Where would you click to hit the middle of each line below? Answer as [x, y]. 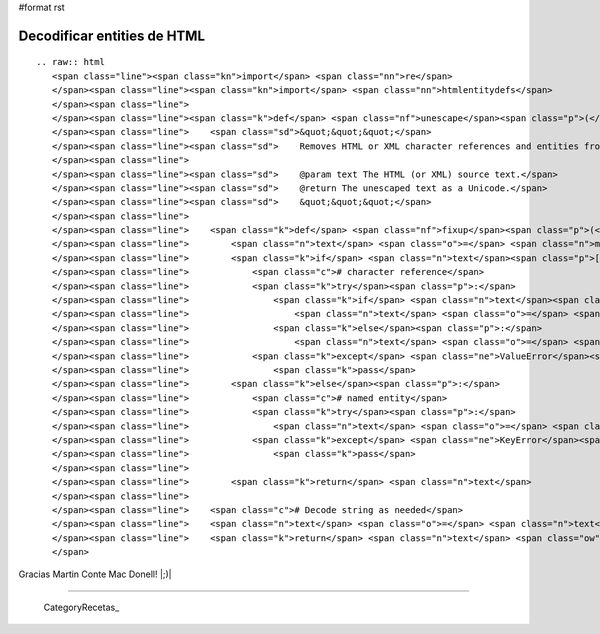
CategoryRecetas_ [81, 607]
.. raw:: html [70, 62]
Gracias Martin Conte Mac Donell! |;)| [95, 574]
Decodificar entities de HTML [111, 35]
